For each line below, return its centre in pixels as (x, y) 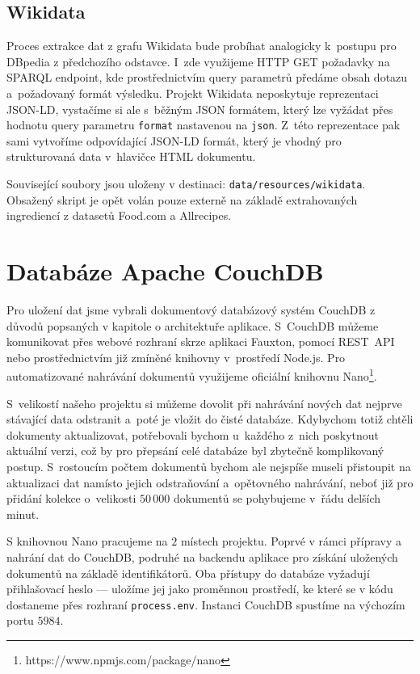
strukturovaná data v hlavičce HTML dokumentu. (131, 156)
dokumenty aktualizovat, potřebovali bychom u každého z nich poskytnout (193, 434)
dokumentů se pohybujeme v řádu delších (277, 498)
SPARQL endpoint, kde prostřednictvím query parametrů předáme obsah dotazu (207, 77)
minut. (23, 514)
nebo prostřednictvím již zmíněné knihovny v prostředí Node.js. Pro (176, 357)
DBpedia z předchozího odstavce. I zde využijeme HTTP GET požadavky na (198, 61)
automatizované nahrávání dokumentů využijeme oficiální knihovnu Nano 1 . (192, 375)
